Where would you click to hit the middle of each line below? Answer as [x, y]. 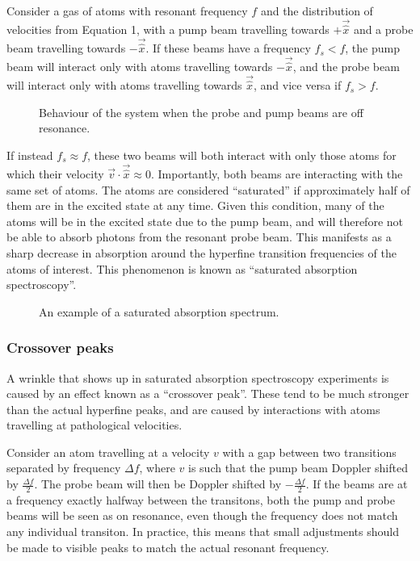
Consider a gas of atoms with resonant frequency [127, 10]
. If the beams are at [357, 484]
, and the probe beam [346, 67]
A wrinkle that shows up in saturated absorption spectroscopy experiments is [198, 377]
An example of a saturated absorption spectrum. [159, 311]
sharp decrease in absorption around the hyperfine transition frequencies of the [202, 252]
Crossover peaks [60, 347]
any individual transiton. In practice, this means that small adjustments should [203, 532]
